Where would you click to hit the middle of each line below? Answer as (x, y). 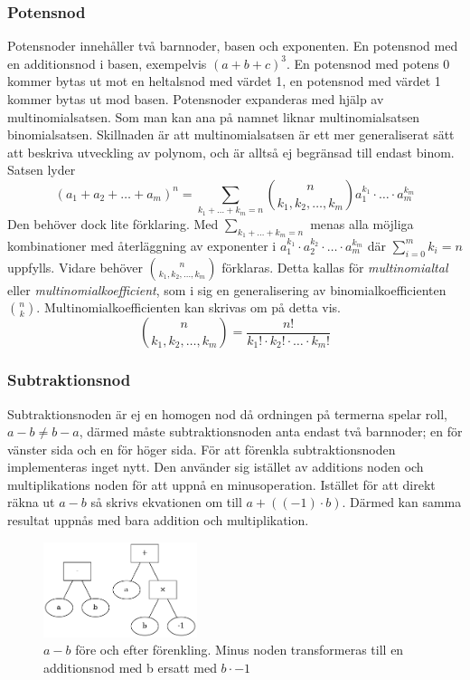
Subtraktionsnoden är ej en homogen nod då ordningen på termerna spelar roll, (228, 413)
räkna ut (31, 502)
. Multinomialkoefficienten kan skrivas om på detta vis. (189, 307)
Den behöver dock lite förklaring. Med (113, 223)
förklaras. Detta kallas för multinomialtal (335, 267)
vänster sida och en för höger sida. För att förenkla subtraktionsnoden (202, 449)
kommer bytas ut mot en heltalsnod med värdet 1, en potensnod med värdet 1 (224, 81)
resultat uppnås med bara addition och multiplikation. (158, 520)
